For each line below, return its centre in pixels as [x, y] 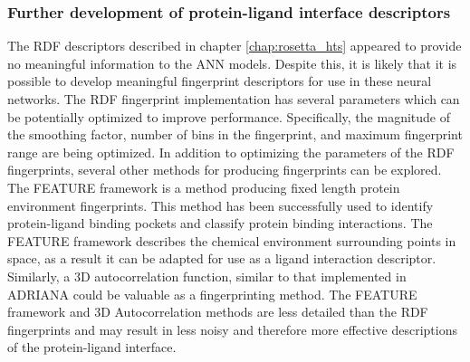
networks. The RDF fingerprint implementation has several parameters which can [234, 99]
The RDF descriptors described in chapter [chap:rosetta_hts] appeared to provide [235, 46]
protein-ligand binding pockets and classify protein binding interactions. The [220, 223]
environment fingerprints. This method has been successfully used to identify [221, 205]
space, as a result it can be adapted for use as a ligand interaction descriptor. [222, 258]
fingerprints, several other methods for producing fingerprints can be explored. [225, 170]
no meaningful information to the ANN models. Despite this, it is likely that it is [232, 63]
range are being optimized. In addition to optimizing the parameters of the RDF [231, 152]
